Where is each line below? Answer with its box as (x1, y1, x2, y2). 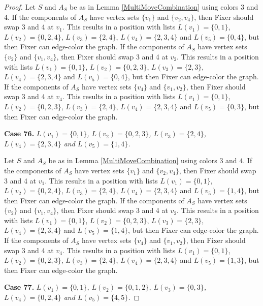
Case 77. (4, 282, 35, 292)
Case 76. (4, 128, 35, 139)
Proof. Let (4, 2, 36, 12)
